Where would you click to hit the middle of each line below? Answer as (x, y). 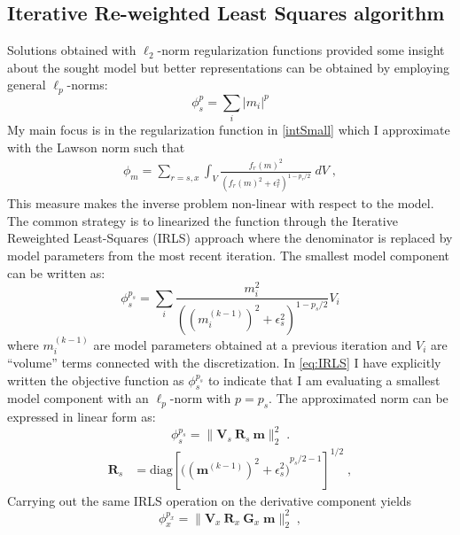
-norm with (200, 398)
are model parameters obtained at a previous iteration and (253, 344)
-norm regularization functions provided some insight (301, 50)
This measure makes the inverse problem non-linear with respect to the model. (221, 203)
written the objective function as (96, 380)
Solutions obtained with (72, 50)
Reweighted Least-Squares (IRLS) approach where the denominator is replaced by (230, 238)
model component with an (78, 398)
